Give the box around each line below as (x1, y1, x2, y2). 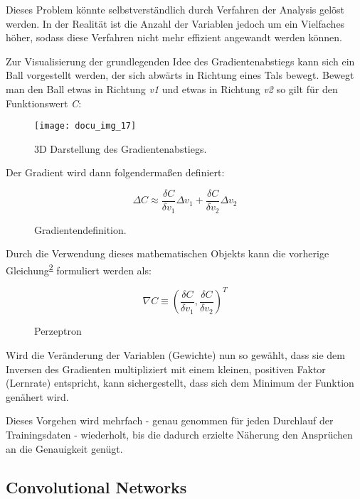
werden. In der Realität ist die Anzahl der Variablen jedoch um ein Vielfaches (6, 16, 345, 31)
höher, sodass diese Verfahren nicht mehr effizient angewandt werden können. (6, 30, 342, 45)
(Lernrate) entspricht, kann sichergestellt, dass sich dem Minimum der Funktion (6, 375, 354, 390)
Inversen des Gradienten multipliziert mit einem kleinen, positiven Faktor (6, 361, 326, 376)
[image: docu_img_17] (34, 121, 137, 132)
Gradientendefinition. (34, 222, 127, 237)
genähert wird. (6, 389, 69, 404)
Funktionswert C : (6, 95, 82, 110)
